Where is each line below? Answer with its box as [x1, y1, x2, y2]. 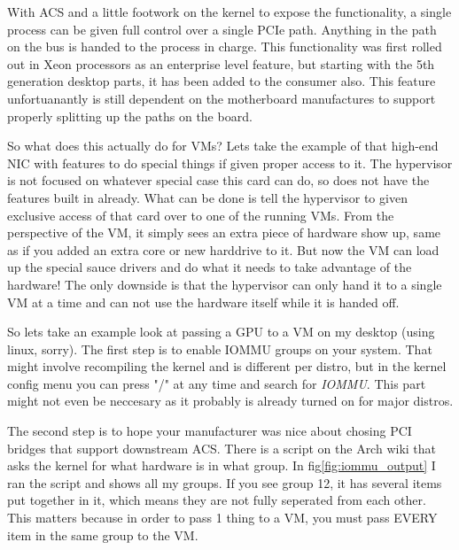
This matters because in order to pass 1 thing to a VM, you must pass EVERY [7, 508, 438, 527]
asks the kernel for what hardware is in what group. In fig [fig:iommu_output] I [7, 456, 436, 475]
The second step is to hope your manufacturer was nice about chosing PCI [7, 422, 412, 440]
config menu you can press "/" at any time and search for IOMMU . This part [7, 374, 426, 392]
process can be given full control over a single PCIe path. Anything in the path [7, 19, 437, 38]
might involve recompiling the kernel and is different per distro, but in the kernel [7, 357, 447, 376]
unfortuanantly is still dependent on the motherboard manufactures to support [7, 89, 436, 107]
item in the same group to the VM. [7, 525, 198, 544]
